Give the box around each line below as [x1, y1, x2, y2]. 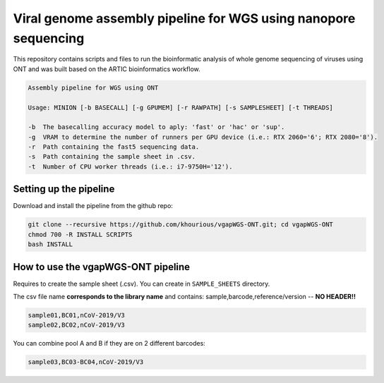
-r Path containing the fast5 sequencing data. [28, 143, 200, 151]
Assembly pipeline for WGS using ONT [28, 83, 159, 92]
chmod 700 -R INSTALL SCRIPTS [28, 230, 133, 238]
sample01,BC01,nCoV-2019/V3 [28, 311, 125, 319]
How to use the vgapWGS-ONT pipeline [13, 261, 191, 273]
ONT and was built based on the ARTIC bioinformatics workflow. [13, 64, 200, 73]
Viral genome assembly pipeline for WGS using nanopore [13, 11, 356, 26]
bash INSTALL [28, 241, 73, 248]
